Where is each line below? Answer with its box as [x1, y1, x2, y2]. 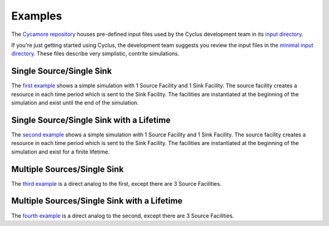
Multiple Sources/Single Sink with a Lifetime [11, 196, 183, 207]
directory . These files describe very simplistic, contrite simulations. [11, 50, 180, 57]
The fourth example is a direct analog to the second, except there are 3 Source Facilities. [11, 212, 235, 219]
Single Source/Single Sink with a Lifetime [11, 115, 171, 125]
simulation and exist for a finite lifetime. [11, 148, 110, 155]
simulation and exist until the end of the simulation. [11, 99, 140, 107]
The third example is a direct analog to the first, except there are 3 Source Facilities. [11, 180, 222, 187]
